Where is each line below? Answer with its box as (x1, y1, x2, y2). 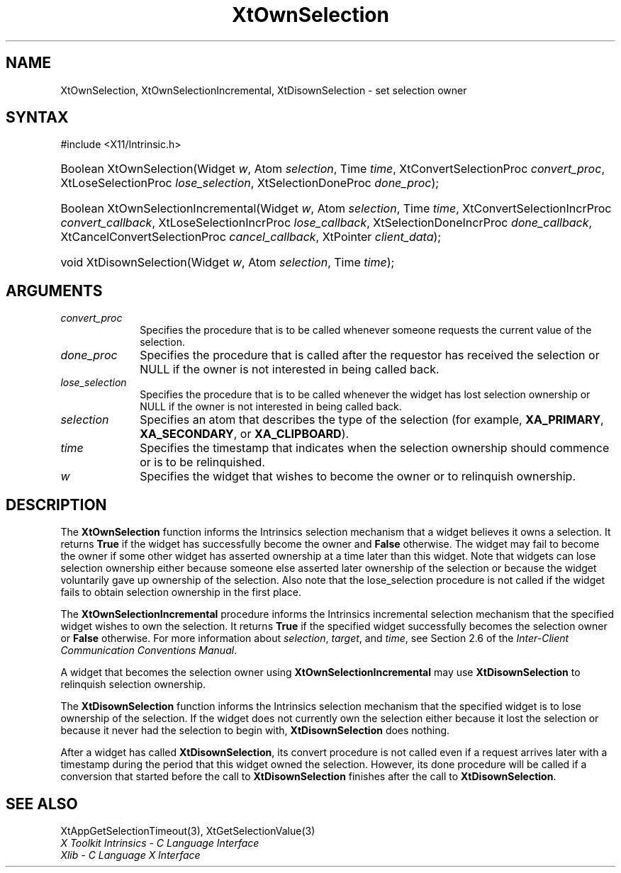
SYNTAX (6, 108, 69, 127)
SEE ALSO (6, 794, 78, 813)
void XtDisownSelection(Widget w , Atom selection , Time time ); (60, 255, 395, 270)
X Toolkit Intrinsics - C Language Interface (60, 836, 259, 849)
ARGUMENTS (6, 281, 103, 300)
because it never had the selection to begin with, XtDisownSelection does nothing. (60, 724, 450, 737)
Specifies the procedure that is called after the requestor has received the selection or (140, 348, 600, 363)
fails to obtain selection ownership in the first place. (60, 586, 302, 599)
